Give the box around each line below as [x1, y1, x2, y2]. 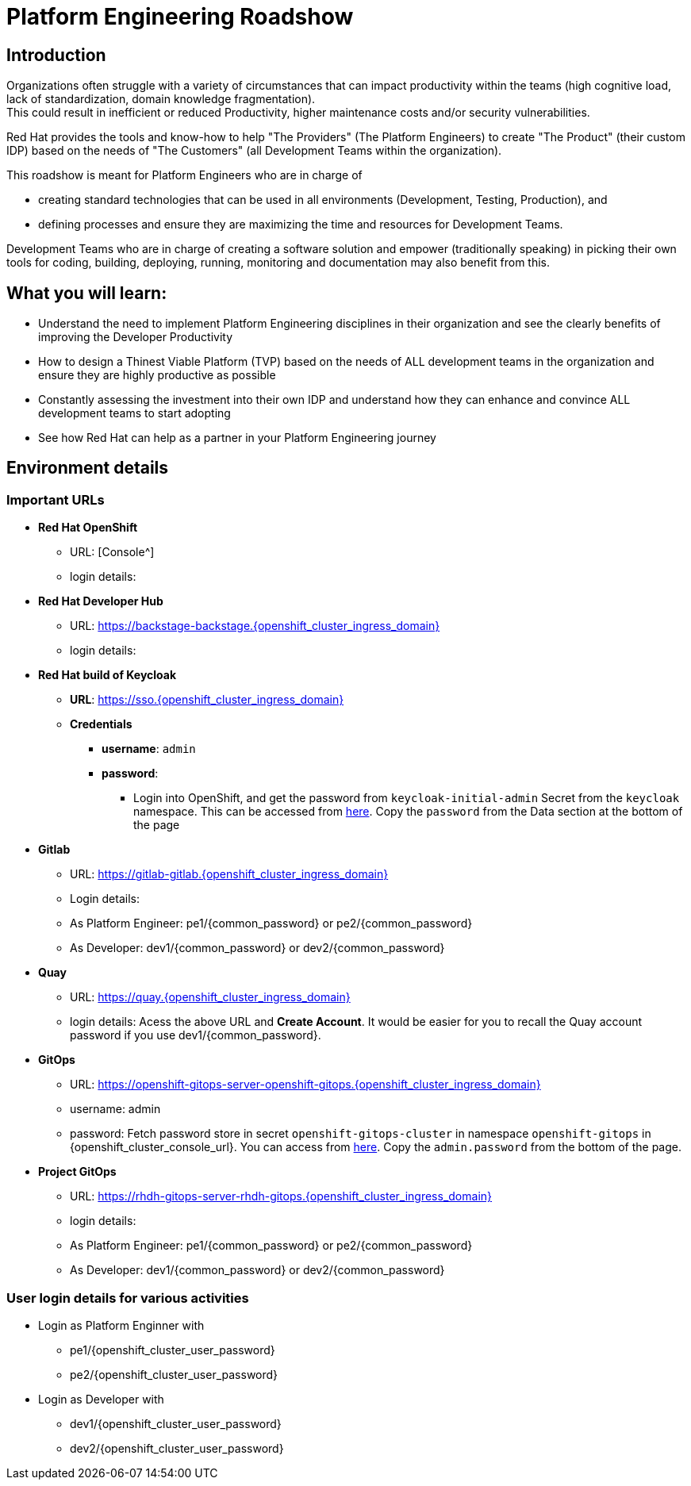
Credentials [70, 717, 132, 731]
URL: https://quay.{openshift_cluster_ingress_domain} [70, 990, 351, 1004]
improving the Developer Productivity [38, 330, 233, 344]
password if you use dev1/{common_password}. [70, 1028, 321, 1043]
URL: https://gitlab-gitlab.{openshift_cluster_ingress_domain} [70, 867, 389, 881]
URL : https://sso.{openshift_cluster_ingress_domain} [70, 693, 344, 707]
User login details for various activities [6, 1289, 249, 1306]
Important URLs [6, 491, 105, 508]
